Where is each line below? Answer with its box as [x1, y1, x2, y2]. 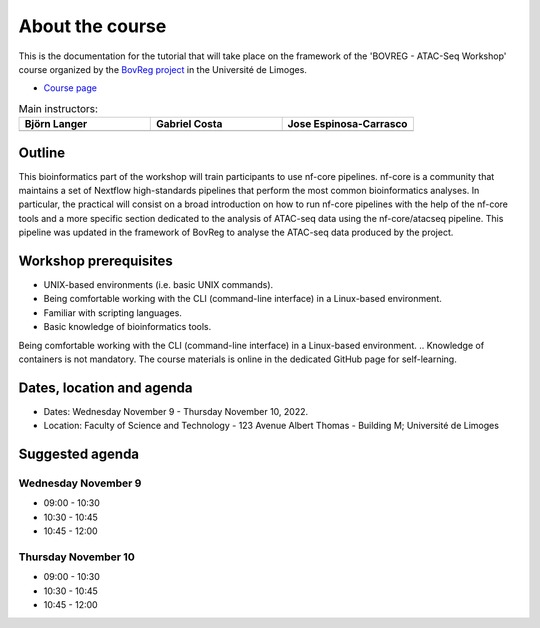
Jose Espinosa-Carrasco [287, 117, 408, 131]
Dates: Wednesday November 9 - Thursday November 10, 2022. [43, 405, 309, 417]
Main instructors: [18, 101, 99, 115]
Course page [43, 82, 97, 94]
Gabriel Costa [156, 117, 223, 131]
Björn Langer [24, 117, 88, 131]
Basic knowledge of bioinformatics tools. [43, 321, 212, 333]
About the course [18, 15, 167, 37]
